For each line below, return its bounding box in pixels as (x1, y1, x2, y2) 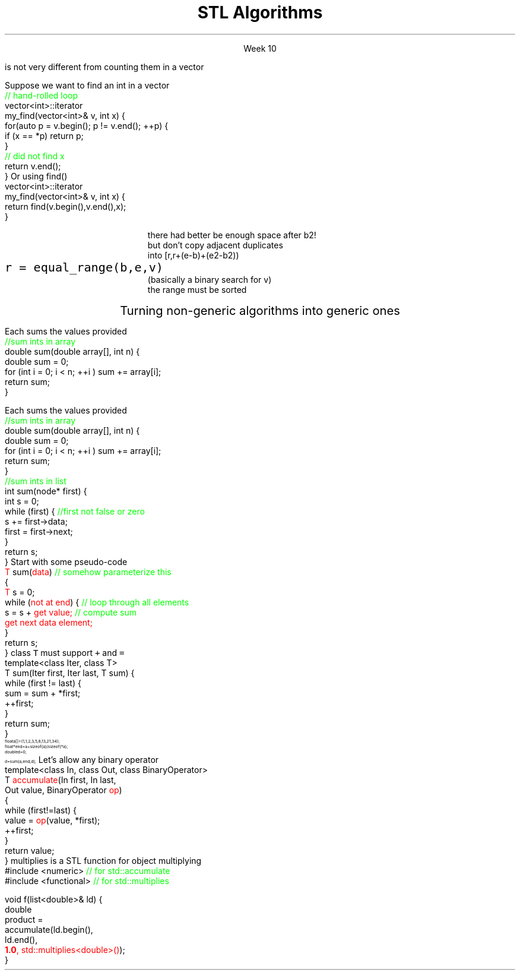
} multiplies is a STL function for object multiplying (5, 855, 202, 866)
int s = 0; (5, 496, 39, 506)
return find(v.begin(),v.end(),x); (5, 201, 126, 212)
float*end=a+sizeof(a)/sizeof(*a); (5, 743, 68, 749)
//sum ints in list (5, 475, 66, 486)
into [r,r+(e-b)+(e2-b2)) (147, 250, 239, 260)
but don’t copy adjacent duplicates (147, 239, 283, 250)
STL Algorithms (197, 2, 323, 23)
